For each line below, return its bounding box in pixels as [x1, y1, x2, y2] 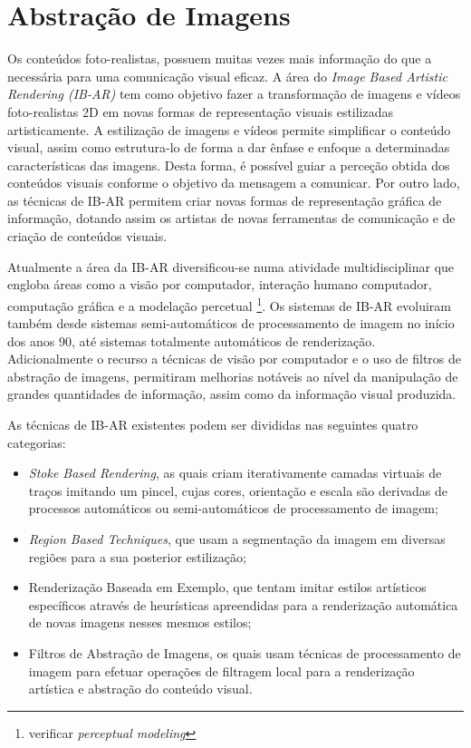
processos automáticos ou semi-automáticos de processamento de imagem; [28, 499, 438, 518]
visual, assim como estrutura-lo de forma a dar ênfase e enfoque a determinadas [7, 138, 450, 157]
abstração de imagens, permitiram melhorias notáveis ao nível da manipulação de [7, 366, 458, 385]
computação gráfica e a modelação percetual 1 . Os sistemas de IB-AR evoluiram [7, 293, 451, 315]
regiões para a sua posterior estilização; [28, 547, 246, 566]
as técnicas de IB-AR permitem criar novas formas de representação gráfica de [7, 190, 442, 209]
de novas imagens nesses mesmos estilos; [28, 613, 252, 632]
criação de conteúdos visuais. [7, 227, 168, 246]
